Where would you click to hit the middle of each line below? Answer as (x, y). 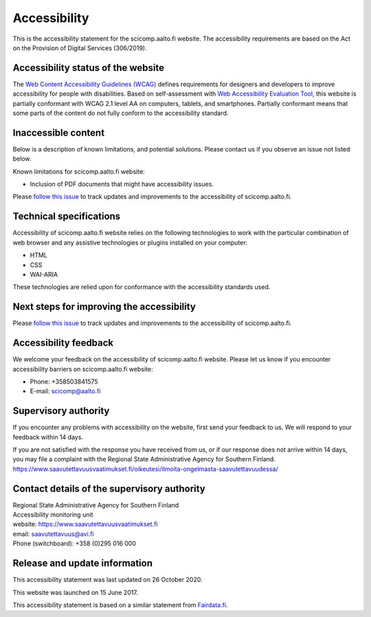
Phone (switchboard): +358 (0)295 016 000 (75, 543)
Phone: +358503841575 (64, 381)
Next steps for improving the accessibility (104, 307)
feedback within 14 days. (48, 437)
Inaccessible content (59, 133)
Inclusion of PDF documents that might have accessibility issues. (122, 184)
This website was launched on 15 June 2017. (76, 592)
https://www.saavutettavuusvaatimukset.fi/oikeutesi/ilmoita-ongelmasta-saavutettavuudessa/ (145, 469)
